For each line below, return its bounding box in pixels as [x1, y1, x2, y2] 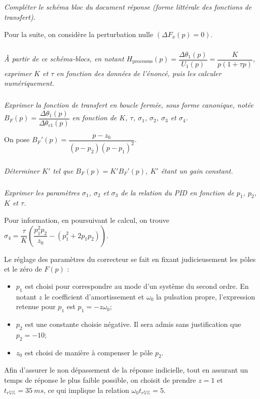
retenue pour [16, 301, 56, 312]
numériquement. [4, 78, 54, 88]
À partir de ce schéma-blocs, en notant [4, 53, 124, 63]
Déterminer [4, 165, 40, 176]
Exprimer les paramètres [4, 187, 80, 197]
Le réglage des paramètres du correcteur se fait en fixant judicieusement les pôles [4, 253, 256, 264]
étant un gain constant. [161, 165, 233, 176]
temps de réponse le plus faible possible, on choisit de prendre [4, 374, 196, 385]
